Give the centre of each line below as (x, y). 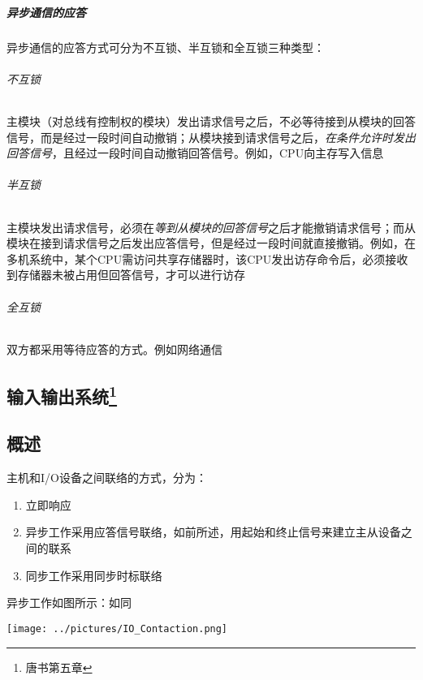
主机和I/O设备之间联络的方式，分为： (107, 478)
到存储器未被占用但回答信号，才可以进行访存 (126, 275)
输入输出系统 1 (62, 394)
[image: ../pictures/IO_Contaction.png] (117, 628)
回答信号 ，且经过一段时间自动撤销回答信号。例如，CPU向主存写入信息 (195, 153)
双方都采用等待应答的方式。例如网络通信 (114, 349)
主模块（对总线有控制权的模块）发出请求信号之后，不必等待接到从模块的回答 (211, 121)
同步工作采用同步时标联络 (94, 575)
